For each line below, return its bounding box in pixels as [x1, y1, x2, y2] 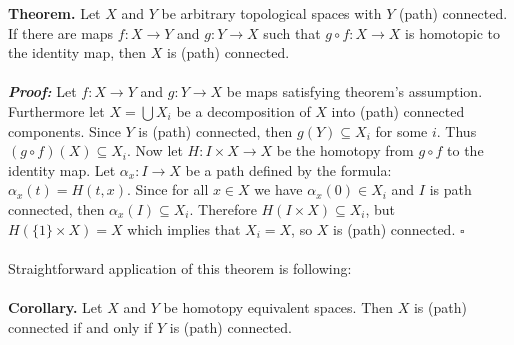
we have [254, 179, 303, 200]
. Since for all [126, 179, 209, 200]
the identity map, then [8, 42, 147, 63]
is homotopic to [405, 22, 501, 43]
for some [375, 120, 428, 141]
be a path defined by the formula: [185, 159, 392, 180]
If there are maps [8, 22, 114, 43]
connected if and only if [8, 316, 153, 337]
